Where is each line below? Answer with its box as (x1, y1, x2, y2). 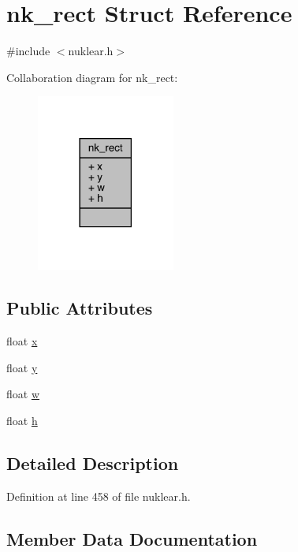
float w (6, 386, 40, 402)
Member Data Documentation (6, 526, 258, 550)
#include (6, 43, 50, 59)
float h (6, 412, 38, 428)
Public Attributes (6, 296, 153, 320)
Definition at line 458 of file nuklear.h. (6, 487, 191, 504)
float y (6, 359, 38, 375)
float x (6, 333, 38, 349)
